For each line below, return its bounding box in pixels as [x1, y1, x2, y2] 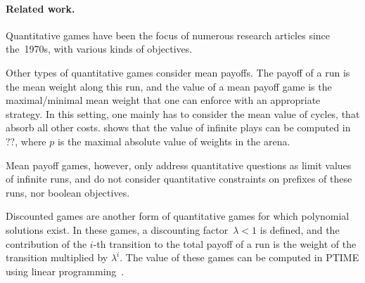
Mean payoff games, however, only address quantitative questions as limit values [6, 157, 352, 172]
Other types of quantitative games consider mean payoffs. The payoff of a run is [6, 65, 350, 79]
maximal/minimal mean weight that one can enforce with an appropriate [6, 93, 321, 107]
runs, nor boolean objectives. [6, 185, 130, 199]
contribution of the [6, 236, 87, 251]
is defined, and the [260, 222, 340, 237]
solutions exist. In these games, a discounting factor [6, 222, 229, 237]
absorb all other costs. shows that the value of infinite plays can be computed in [6, 120, 351, 135]
